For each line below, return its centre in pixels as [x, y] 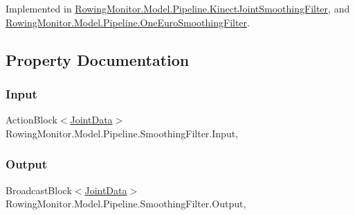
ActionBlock [31, 120]
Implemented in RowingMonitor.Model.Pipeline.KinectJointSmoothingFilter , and [178, 8]
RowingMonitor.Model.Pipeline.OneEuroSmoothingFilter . [128, 22]
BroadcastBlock [39, 190]
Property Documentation [98, 59]
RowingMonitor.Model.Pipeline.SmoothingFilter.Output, [126, 204]
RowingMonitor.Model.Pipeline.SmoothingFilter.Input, [122, 133]
